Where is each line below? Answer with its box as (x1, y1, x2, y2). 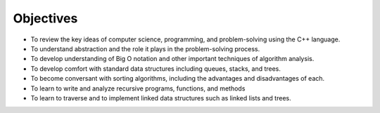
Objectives (13, 11, 78, 26)
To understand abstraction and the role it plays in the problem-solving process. (30, 44, 260, 53)
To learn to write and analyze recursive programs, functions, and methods (30, 84, 246, 93)
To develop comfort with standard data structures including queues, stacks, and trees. (30, 64, 281, 73)
